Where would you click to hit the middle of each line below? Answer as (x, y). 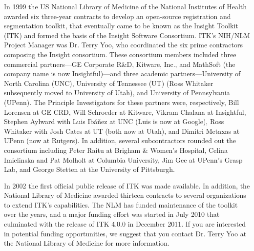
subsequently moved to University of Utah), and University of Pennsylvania (117, 93)
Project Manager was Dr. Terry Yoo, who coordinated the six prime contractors (124, 45)
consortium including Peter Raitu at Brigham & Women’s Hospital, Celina (116, 150)
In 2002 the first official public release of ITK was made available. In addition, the (127, 185)
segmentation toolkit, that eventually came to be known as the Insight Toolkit (121, 26)
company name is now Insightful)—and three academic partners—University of (122, 73)
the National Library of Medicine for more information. (87, 243)
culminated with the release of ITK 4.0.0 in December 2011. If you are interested (125, 224)
